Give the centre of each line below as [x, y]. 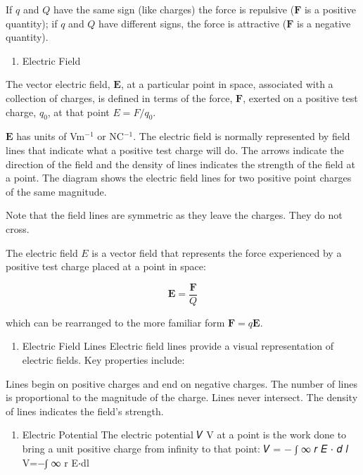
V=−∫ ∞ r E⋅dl [56, 462]
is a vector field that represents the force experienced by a [217, 252]
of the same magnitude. [56, 191]
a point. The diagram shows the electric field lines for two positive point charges [179, 178]
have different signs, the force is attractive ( [193, 23]
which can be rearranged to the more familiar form [115, 322]
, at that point [78, 112]
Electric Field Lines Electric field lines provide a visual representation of [178, 346]
